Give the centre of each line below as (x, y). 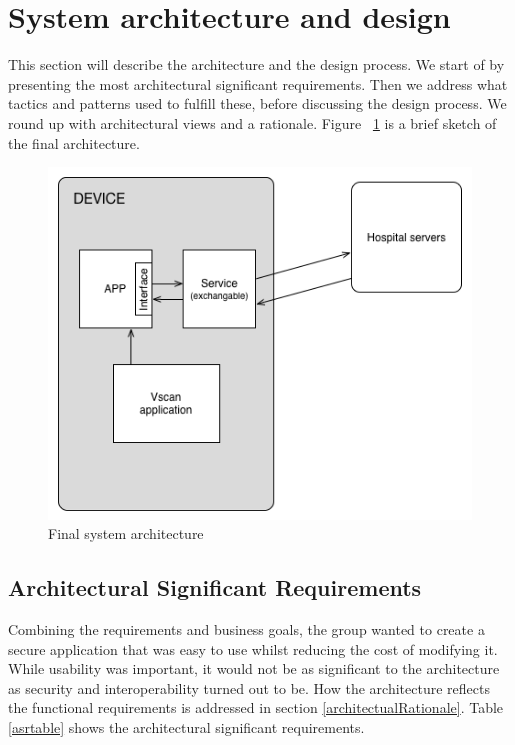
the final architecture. (74, 142)
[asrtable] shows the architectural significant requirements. (186, 727)
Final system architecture (126, 533)
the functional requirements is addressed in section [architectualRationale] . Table (256, 707)
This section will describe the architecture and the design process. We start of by (256, 64)
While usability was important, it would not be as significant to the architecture (254, 668)
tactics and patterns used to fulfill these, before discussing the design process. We (257, 103)
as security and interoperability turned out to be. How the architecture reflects (249, 687)
